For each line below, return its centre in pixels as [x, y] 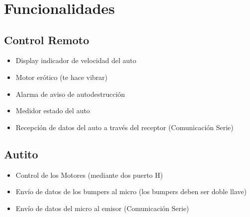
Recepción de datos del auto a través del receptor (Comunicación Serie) [125, 127]
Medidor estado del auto [53, 110]
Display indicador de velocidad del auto [76, 60]
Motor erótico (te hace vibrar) [62, 77]
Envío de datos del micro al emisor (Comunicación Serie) [102, 208]
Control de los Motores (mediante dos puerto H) [89, 175]
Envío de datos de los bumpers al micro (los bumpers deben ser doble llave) [131, 191]
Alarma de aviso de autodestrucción [70, 94]
